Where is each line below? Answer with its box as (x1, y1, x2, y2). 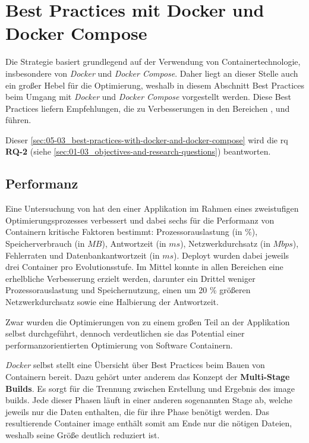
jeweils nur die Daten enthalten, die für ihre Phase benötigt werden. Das (5, 405, 269, 417)
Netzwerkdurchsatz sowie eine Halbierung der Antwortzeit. (5, 296, 219, 308)
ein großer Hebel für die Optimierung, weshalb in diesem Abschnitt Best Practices (5, 78, 305, 91)
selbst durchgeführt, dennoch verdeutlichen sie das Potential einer (5, 327, 245, 340)
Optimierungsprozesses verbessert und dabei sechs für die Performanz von (5, 213, 275, 226)
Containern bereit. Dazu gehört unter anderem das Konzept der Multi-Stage (5, 370, 290, 382)
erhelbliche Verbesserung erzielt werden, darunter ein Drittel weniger (5, 272, 256, 284)
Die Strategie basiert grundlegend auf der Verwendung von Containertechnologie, (5, 55, 301, 68)
